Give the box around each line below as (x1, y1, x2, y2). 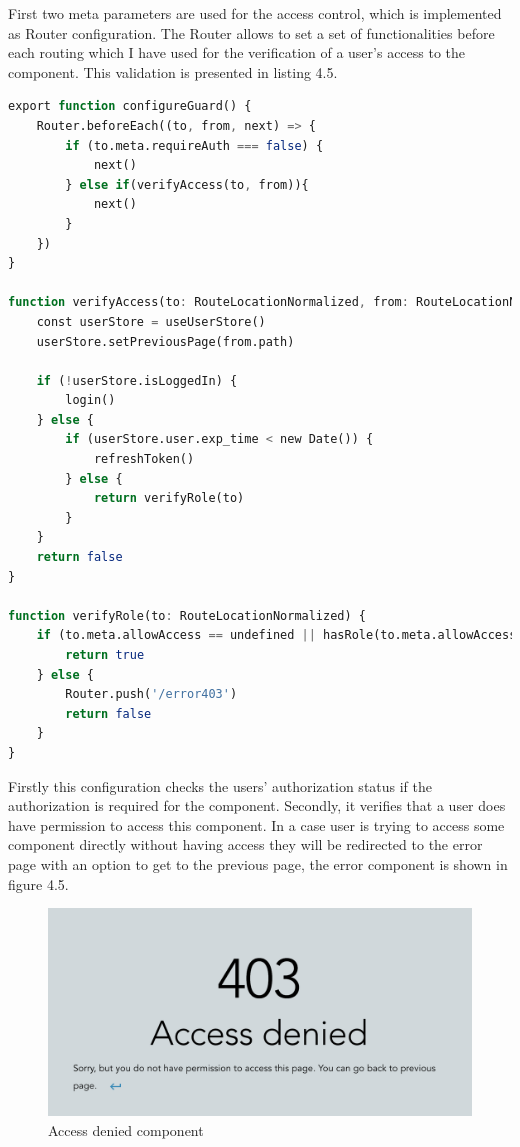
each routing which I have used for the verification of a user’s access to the (8, 42, 466, 63)
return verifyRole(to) (93, 491, 245, 506)
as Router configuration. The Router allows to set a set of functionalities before (8, 22, 495, 43)
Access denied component (48, 1119, 204, 1140)
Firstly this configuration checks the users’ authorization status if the (8, 775, 433, 796)
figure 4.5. (8, 873, 69, 894)
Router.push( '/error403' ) (65, 687, 238, 702)
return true (65, 648, 145, 662)
